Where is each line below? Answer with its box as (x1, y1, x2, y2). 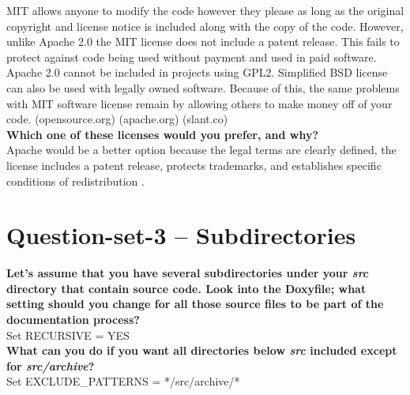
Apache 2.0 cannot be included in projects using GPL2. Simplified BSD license (6, 64, 388, 81)
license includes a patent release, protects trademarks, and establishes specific (6, 156, 382, 173)
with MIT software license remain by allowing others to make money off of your (6, 95, 393, 111)
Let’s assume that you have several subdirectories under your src (6, 265, 369, 281)
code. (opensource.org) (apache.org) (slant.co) (6, 111, 228, 127)
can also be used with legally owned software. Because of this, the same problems (6, 79, 400, 96)
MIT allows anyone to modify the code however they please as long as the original (6, 2, 404, 18)
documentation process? (6, 311, 140, 328)
